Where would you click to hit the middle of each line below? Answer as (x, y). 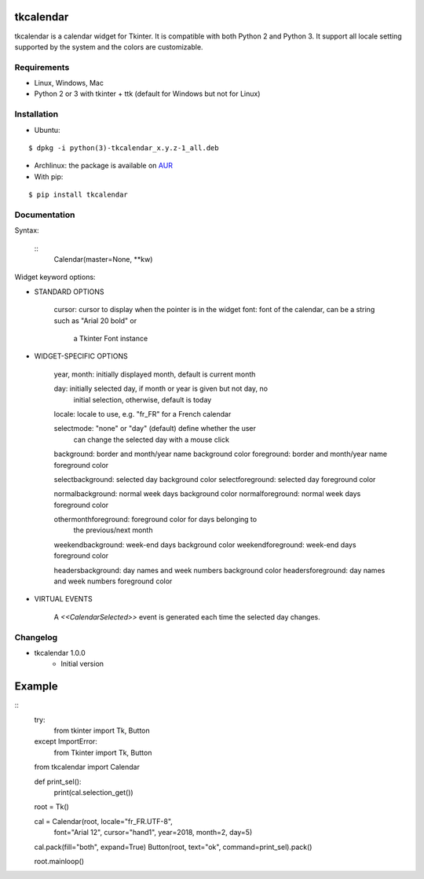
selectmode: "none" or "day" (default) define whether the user (155, 428)
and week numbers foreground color (113, 581)
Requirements (42, 67)
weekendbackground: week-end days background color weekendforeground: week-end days (205, 544)
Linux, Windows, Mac (69, 83)
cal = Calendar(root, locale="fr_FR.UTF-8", (103, 821)
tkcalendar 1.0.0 (60, 653)
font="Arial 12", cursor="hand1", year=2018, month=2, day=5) (153, 833)
